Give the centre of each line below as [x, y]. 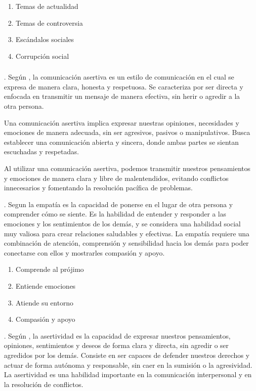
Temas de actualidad [47, 6]
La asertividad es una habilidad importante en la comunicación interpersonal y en [128, 374]
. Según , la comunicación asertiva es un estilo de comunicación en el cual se [119, 77]
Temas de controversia [49, 22]
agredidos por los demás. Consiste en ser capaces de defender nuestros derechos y [127, 355]
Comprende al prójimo [50, 269]
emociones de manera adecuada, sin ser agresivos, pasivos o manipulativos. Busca [127, 132]
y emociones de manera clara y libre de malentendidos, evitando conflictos [116, 178]
